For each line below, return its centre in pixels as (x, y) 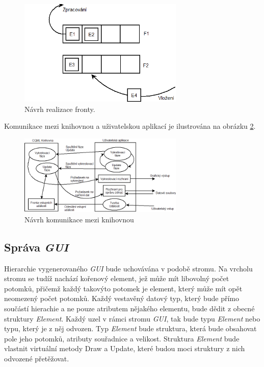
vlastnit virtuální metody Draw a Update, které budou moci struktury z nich (125, 348)
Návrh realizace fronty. (60, 109)
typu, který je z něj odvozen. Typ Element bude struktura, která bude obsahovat (130, 328)
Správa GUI (36, 247)
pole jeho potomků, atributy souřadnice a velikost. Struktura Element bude (122, 338)
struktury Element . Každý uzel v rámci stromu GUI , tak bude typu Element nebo (132, 318)
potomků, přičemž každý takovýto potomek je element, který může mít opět (123, 288)
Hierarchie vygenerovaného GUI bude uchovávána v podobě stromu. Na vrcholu (128, 268)
